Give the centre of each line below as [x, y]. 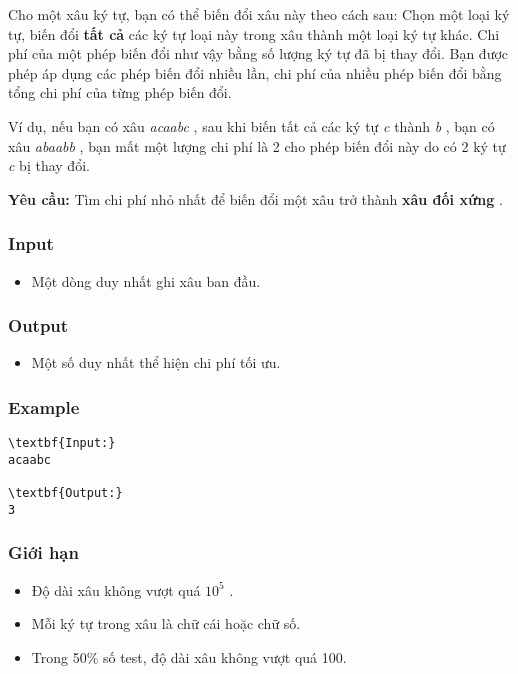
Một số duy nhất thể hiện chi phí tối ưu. [156, 362]
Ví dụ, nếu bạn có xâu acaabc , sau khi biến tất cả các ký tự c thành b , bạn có [251, 125]
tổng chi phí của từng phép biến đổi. [120, 92]
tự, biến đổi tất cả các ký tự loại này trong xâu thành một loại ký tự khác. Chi [254, 33]
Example [44, 406]
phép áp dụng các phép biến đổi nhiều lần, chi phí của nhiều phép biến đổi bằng [255, 72]
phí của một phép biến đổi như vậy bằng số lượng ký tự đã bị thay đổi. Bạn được [258, 53]
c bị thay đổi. [49, 165]
